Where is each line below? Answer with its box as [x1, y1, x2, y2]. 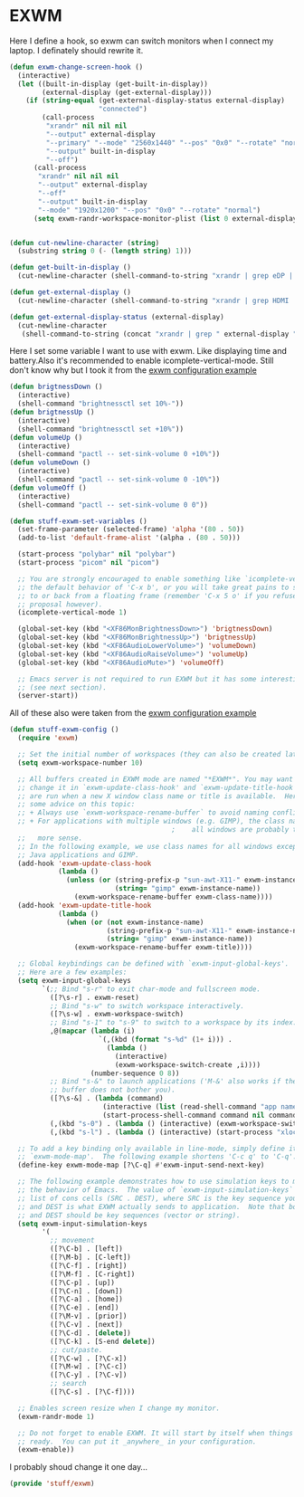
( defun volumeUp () [9, 433, 83, 442]
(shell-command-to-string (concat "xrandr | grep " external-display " [21, 329, 298, 338]
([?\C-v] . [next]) [49, 1321, 124, 1330]
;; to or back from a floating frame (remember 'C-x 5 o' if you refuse [17, 591, 298, 600]
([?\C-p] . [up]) [49, 1278, 116, 1287]
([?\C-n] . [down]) [49, 1286, 124, 1295]
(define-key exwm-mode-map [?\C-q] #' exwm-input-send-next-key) [17, 1160, 265, 1170]
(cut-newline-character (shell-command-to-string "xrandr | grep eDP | [17, 272, 294, 281]
